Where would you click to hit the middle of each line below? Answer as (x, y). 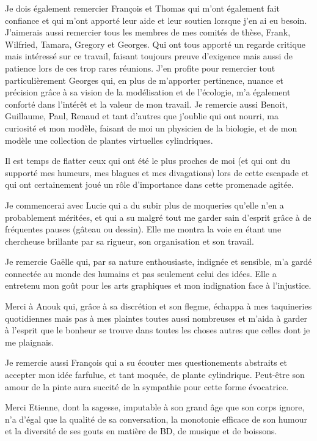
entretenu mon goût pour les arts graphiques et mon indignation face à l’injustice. (158, 285)
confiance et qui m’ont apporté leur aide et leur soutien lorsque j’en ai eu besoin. (156, 20)
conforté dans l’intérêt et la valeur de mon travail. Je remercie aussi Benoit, (146, 104)
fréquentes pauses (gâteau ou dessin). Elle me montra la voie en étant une (143, 229)
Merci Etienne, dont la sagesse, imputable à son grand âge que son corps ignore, (155, 407)
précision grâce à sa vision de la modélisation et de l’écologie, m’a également (148, 92)
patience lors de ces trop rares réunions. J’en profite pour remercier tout (140, 68)
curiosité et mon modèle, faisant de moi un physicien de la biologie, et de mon (151, 128)
